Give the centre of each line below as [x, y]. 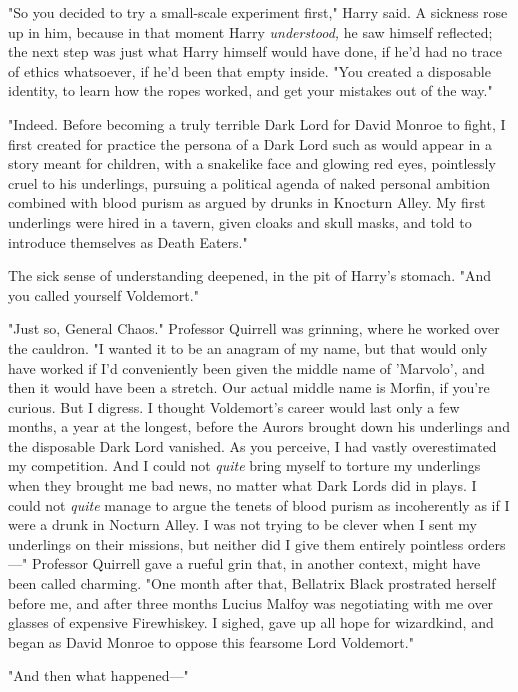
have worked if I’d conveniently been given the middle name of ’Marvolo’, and [246, 367]
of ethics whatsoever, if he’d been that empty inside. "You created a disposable [249, 70]
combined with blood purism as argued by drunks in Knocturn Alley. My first [247, 202]
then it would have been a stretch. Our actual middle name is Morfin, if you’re [249, 387]
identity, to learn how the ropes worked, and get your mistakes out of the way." [250, 90]
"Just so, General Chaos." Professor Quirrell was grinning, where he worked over [254, 328]
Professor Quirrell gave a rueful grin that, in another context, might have [256, 563]
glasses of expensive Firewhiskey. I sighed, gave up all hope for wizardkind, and [251, 622]
